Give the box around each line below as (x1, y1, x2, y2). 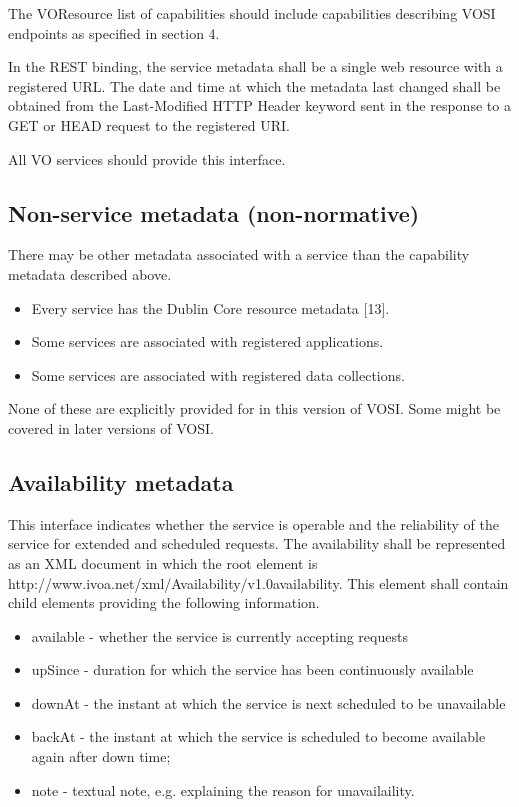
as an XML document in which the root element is (8, 552, 318, 573)
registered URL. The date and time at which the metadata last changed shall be (8, 75, 501, 96)
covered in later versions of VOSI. (8, 417, 214, 438)
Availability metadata (8, 466, 234, 497)
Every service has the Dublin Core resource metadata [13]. (31, 297, 390, 318)
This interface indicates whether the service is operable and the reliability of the (8, 513, 499, 534)
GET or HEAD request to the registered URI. (8, 114, 290, 135)
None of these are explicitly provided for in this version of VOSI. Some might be (8, 398, 501, 419)
